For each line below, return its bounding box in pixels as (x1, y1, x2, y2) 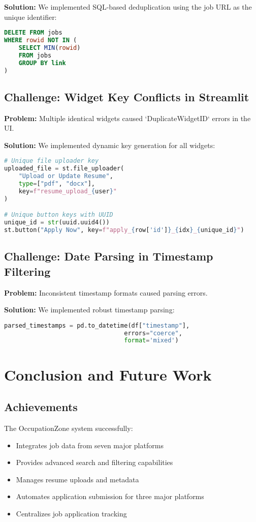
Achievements (4, 399, 78, 415)
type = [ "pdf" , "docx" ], (18, 180, 95, 188)
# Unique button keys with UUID (4, 211, 113, 219)
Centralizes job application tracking (16, 508, 127, 518)
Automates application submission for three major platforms (16, 491, 204, 502)
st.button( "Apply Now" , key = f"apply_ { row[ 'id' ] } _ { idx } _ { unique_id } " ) (4, 226, 244, 234)
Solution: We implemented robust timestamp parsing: (4, 304, 175, 315)
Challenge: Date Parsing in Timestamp (4, 248, 213, 264)
